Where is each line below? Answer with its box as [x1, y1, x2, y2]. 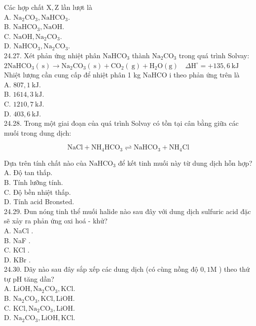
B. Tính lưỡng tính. [4, 177, 63, 187]
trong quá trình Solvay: [179, 50, 250, 60]
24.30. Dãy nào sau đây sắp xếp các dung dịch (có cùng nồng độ [4, 264, 198, 274]
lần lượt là [61, 2, 92, 12]
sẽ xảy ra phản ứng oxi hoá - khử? [4, 216, 108, 226]
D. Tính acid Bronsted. [4, 196, 74, 207]
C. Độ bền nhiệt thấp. [4, 186, 71, 197]
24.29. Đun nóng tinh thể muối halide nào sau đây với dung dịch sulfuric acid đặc [4, 206, 251, 216]
